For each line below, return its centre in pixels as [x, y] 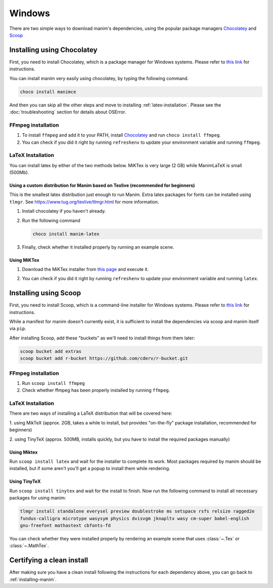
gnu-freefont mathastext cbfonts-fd [65, 525]
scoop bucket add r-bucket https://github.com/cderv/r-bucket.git [104, 359]
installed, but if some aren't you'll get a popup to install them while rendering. [90, 468]
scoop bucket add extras [51, 351]
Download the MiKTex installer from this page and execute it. [85, 269]
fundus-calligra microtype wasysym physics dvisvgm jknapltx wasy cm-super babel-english [135, 518]
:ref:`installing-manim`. [33, 579]
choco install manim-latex [66, 234]
